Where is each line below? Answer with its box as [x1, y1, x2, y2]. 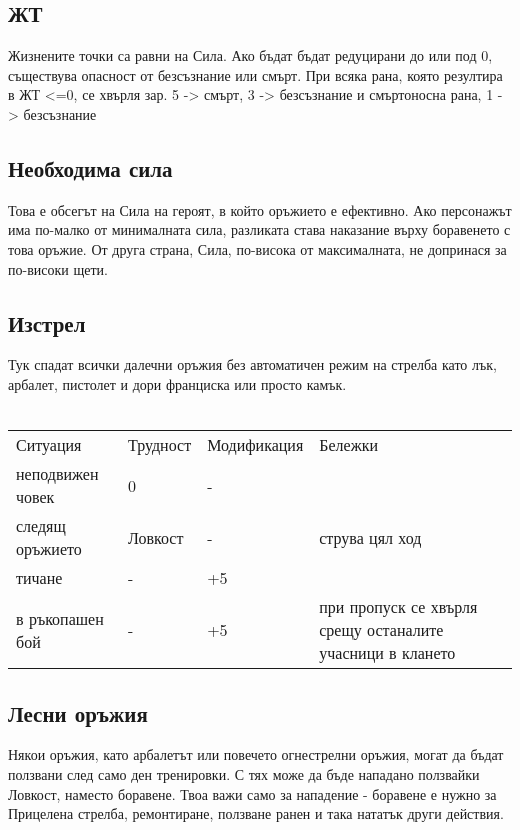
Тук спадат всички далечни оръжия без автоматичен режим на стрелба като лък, [8, 354, 497, 375]
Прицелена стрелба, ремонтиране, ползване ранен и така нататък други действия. [8, 803, 504, 824]
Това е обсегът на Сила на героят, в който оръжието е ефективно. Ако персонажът [8, 199, 512, 220]
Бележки [319, 433, 379, 457]
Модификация [207, 433, 304, 457]
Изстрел [8, 307, 86, 338]
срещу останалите [319, 618, 444, 642]
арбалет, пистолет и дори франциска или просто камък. [8, 373, 347, 394]
